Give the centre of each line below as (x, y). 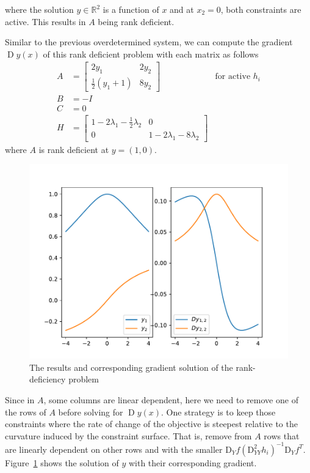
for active (233, 77)
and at (182, 9)
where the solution (39, 9)
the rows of (26, 412)
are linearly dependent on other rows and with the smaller (114, 449)
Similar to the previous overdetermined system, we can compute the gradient (149, 42)
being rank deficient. (136, 21)
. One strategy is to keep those (218, 412)
